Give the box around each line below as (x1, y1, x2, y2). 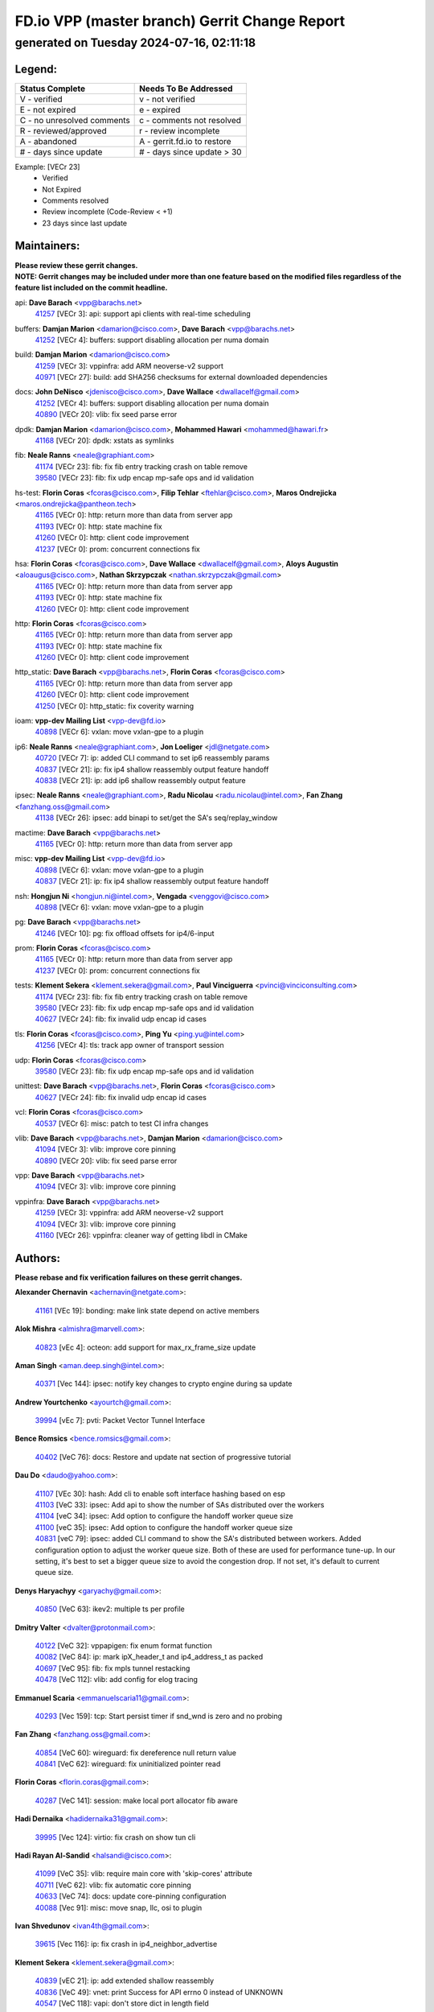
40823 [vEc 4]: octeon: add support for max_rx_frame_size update (35, 1342, 256, 1352)
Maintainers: (14, 239, 80, 253)
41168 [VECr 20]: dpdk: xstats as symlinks (35, 435, 174, 446)
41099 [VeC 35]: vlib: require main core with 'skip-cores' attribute (35, 1869, 252, 1878)
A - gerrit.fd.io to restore (139, 135, 232, 146)
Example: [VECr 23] (14, 162, 80, 171)
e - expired (139, 104, 181, 115)
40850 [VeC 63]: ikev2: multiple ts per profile (35, 1604, 185, 1614)
